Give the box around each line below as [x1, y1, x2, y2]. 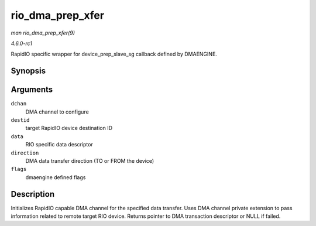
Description [11, 189, 55, 199]
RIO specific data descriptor [25, 141, 93, 148]
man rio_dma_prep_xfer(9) [11, 29, 75, 36]
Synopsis [11, 66, 46, 76]
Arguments [11, 85, 53, 95]
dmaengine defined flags [25, 173, 86, 181]
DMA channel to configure [25, 108, 89, 115]
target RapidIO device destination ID [25, 125, 113, 132]
